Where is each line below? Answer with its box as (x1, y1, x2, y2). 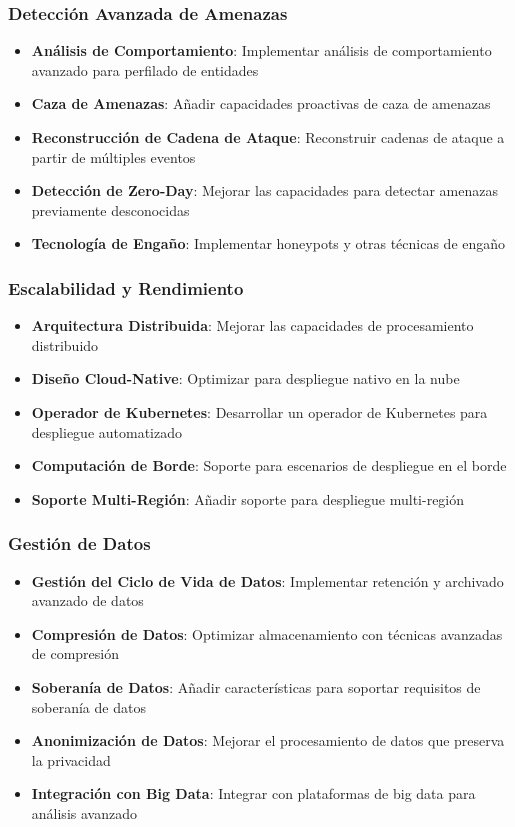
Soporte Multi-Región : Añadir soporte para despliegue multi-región (31, 488, 465, 509)
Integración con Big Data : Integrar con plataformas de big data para (31, 783, 476, 804)
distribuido (31, 334, 99, 355)
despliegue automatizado (31, 421, 182, 442)
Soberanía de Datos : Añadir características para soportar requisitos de (31, 676, 481, 697)
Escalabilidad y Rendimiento (8, 275, 244, 300)
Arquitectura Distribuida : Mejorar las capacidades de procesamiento (31, 315, 474, 336)
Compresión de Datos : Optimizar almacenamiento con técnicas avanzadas (31, 623, 503, 644)
